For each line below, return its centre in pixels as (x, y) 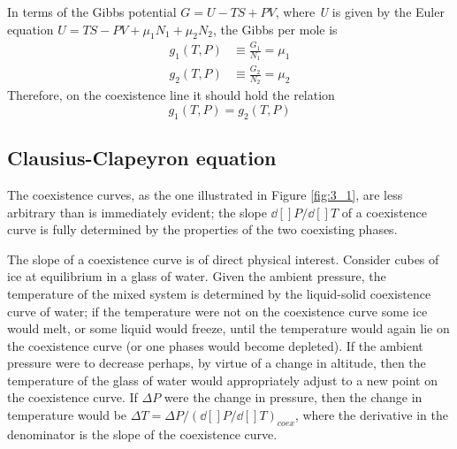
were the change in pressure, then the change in (293, 397)
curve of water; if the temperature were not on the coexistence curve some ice (217, 311)
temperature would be (67, 415)
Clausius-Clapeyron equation (142, 158)
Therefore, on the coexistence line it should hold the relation (171, 95)
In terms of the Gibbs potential (92, 11)
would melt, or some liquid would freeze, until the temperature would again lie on (228, 328)
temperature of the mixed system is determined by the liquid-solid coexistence (219, 293)
